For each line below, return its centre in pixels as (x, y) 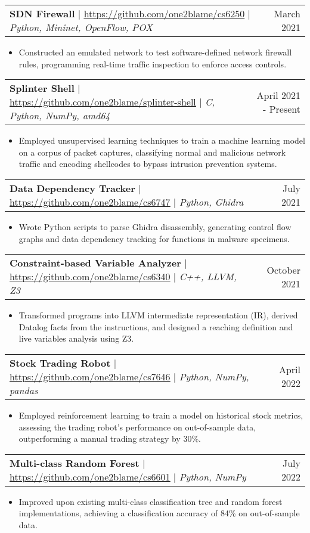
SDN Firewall (42, 13)
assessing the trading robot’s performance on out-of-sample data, (137, 427)
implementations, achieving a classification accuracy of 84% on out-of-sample (159, 513)
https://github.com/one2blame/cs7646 (90, 376)
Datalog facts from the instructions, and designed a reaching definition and (156, 326)
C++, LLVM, (208, 277)
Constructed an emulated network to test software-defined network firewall (155, 52)
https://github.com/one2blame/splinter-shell (103, 102)
